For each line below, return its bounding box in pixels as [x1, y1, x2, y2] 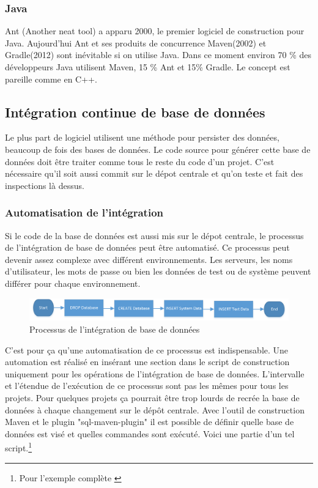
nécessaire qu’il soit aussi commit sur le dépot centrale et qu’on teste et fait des [5, 167, 303, 180]
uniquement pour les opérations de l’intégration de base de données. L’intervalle [5, 367, 305, 380]
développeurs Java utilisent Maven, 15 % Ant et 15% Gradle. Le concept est [5, 61, 290, 73]
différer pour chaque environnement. [5, 276, 141, 289]
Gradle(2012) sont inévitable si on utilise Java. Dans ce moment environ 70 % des [5, 48, 312, 61]
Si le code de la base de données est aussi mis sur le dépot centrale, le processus [5, 229, 304, 242]
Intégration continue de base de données [5, 102, 265, 121]
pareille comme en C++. [5, 72, 97, 85]
